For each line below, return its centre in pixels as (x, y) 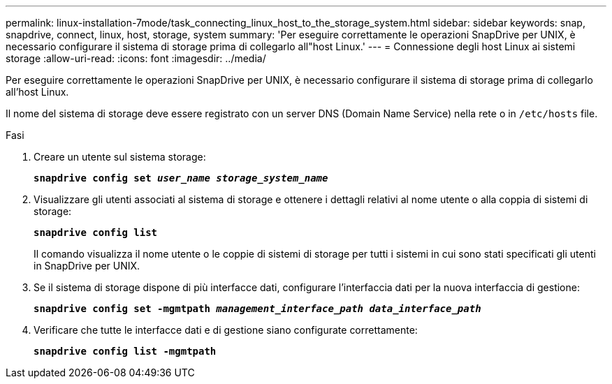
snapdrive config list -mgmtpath (125, 351)
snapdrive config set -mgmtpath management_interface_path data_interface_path (257, 309)
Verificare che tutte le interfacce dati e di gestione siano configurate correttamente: (226, 330)
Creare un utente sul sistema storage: (120, 157)
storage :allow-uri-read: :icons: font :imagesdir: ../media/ (136, 58)
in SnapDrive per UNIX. (87, 266)
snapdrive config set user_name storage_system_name (181, 178)
